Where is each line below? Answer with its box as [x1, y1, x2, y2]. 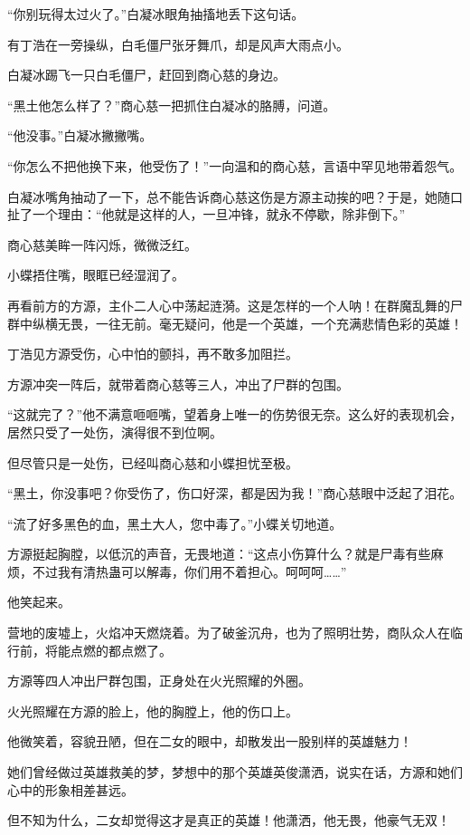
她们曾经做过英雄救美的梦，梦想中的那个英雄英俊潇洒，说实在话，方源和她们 [7, 763, 463, 782]
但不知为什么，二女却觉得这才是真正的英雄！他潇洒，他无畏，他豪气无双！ [7, 811, 450, 830]
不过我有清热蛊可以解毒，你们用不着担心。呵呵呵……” [32, 561, 347, 581]
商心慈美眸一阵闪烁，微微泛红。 [7, 235, 197, 254]
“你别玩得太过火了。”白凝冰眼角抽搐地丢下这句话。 [7, 5, 305, 23]
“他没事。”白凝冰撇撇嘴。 [7, 126, 153, 145]
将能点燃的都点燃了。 [44, 640, 172, 659]
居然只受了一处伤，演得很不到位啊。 [7, 422, 222, 441]
